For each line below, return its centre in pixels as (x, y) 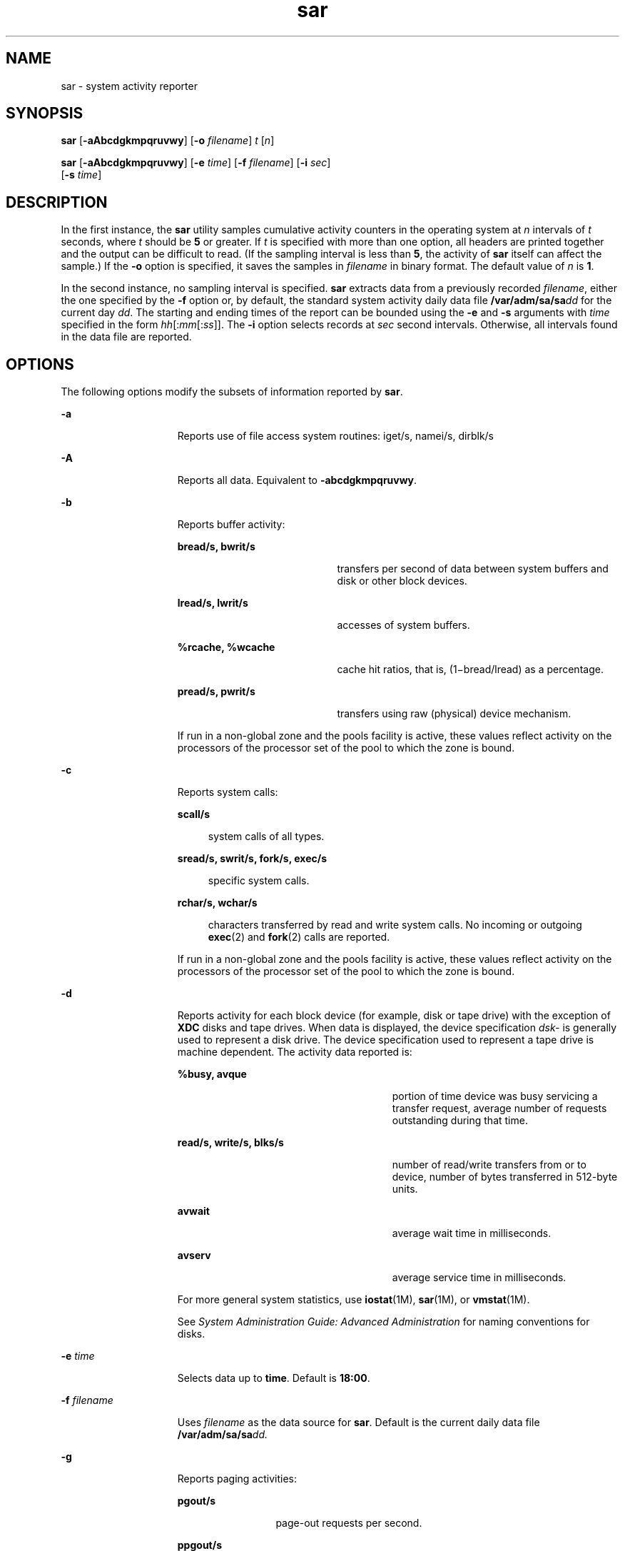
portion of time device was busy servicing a (495, 1096)
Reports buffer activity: (231, 525)
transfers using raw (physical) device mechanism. (454, 714)
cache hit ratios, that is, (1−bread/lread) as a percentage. (470, 670)
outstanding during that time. (460, 1121)
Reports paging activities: (237, 1479)
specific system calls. (259, 881)
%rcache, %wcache (226, 647)
